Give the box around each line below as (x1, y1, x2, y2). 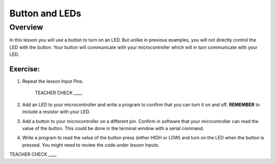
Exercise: (9, 65, 40, 73)
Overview (9, 23, 43, 32)
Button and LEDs (9, 8, 81, 19)
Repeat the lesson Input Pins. (22, 78, 84, 85)
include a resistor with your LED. (22, 109, 90, 115)
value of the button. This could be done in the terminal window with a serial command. (22, 126, 204, 132)
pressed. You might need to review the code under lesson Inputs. (22, 141, 159, 148)
